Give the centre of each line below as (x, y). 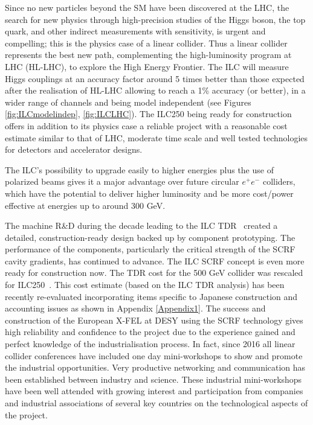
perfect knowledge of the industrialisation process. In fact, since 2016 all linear (150, 344)
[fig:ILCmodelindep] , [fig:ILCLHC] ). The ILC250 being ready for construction (148, 114)
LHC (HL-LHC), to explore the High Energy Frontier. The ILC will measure (147, 66)
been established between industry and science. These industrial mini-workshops (153, 379)
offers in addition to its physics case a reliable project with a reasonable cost (146, 125)
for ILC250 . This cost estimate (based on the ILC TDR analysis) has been (145, 285)
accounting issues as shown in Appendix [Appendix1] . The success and (135, 308)
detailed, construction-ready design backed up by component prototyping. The (150, 237)
